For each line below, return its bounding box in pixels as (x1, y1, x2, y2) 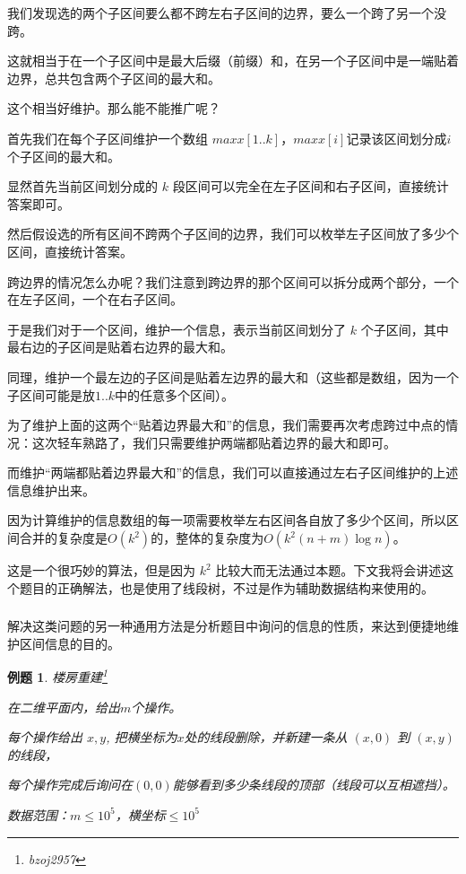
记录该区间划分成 (346, 128, 447, 147)
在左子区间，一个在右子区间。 (7, 290, 183, 309)
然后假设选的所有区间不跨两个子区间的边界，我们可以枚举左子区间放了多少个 (7, 224, 459, 243)
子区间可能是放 (7, 385, 95, 404)
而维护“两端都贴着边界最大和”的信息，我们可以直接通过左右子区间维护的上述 (7, 463, 459, 482)
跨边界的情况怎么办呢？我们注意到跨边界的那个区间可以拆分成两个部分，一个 (7, 272, 459, 291)
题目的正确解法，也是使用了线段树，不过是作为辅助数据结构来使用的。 (19, 578, 434, 597)
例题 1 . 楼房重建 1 (7, 665, 108, 686)
